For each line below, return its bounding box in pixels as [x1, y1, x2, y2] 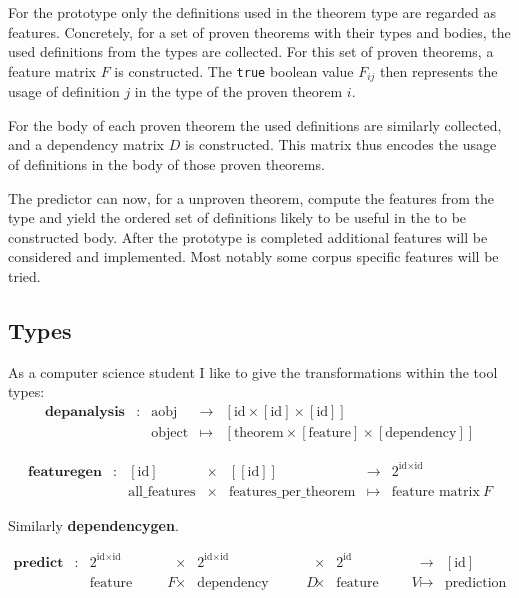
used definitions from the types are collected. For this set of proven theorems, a [8, 41, 494, 62]
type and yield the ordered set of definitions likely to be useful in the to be [8, 207, 467, 228]
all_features [128, 484, 196, 499]
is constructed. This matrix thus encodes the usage [184, 134, 497, 155]
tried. [8, 265, 41, 286]
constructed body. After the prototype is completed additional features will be [8, 226, 488, 247]
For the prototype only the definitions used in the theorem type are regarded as [8, 2, 496, 22]
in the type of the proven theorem [134, 81, 343, 102]
